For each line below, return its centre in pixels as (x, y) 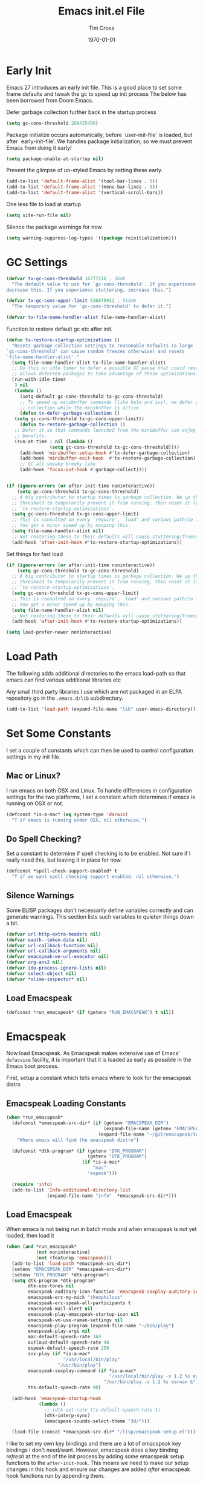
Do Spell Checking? (44, 839)
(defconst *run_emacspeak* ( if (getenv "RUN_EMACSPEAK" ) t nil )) (90, 1012)
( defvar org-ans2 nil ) (35, 962)
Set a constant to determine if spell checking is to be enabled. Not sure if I (98, 854)
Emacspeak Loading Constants (66, 1103)
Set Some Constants (59, 733)
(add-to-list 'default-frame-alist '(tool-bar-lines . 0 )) (82, 181)
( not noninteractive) (63, 1252)
